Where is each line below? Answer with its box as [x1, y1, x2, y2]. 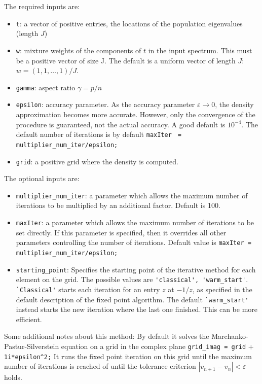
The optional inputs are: [4, 173, 80, 184]
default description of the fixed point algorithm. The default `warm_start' [16, 294, 249, 304]
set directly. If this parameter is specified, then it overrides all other [16, 227, 227, 237]
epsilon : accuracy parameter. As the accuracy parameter [16, 99, 195, 110]
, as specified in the [192, 284, 252, 294]
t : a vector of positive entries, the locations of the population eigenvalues [16, 18, 243, 28]
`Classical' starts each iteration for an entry [16, 284, 160, 294]
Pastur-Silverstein [4, 340, 59, 351]
